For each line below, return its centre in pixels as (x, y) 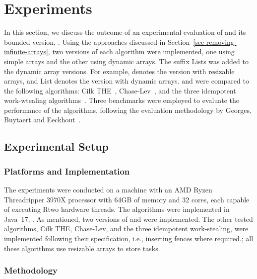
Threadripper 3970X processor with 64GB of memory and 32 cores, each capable (127, 199)
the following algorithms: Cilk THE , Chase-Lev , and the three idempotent (120, 90)
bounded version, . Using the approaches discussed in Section (97, 42)
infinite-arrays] (26, 51)
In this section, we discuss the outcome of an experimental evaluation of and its (125, 32)
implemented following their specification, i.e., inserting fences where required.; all (129, 238)
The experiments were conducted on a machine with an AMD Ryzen (108, 190)
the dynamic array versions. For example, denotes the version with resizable (119, 71)
